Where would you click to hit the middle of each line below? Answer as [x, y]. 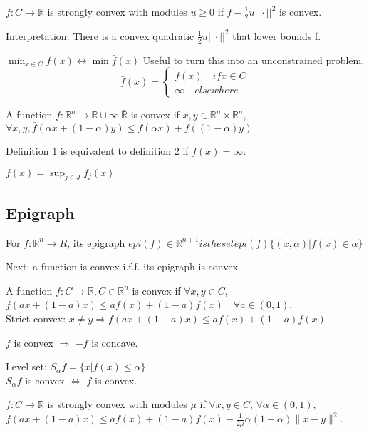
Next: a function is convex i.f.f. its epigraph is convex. [123, 266]
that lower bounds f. [277, 35]
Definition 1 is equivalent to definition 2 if [97, 151]
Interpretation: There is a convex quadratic [100, 35]
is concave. [115, 342]
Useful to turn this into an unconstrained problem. [254, 60]
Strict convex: [36, 319]
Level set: [26, 366]
